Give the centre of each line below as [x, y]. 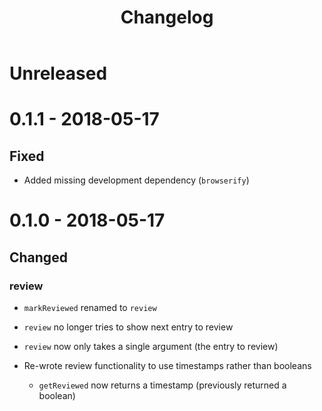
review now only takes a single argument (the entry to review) [151, 347]
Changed [38, 257]
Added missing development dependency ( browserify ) [136, 180]
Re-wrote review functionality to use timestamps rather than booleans [167, 366]
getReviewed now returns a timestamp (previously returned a [162, 385]
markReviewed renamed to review [90, 308]
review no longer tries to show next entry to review [128, 327]
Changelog [167, 17]
